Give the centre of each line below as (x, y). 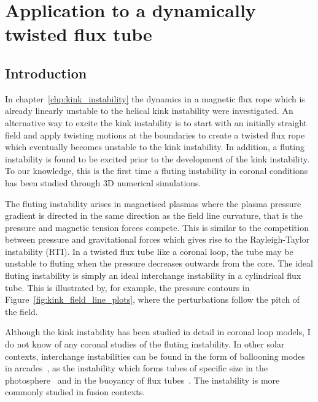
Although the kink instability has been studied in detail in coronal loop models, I (158, 332)
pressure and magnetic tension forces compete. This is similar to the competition (157, 227)
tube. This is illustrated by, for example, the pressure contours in (127, 287)
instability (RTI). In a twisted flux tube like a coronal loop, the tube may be (149, 251)
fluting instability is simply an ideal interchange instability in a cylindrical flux (153, 275)
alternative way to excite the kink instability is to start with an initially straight (156, 122)
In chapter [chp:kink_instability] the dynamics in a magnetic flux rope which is (155, 98)
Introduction (46, 73)
